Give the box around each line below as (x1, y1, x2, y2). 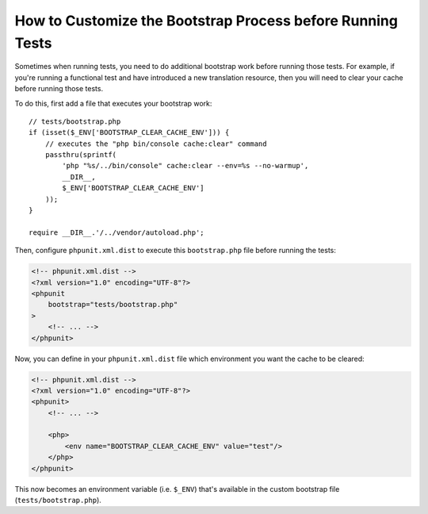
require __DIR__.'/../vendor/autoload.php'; (29, 228, 205, 237)
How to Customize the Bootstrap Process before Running (14, 12, 398, 29)
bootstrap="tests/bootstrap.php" (48, 300, 178, 309)
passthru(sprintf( (44, 151, 117, 159)
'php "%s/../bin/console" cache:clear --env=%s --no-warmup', (62, 161, 309, 171)
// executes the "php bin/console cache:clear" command (44, 139, 267, 148)
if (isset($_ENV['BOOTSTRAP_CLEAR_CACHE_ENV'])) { (29, 128, 230, 137)
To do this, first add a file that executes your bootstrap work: (14, 98, 212, 108)
